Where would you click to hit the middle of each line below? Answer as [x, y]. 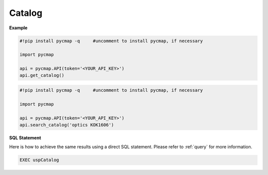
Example [18, 28]
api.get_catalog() [42, 75]
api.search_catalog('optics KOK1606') [67, 125]
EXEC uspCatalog [39, 160]
